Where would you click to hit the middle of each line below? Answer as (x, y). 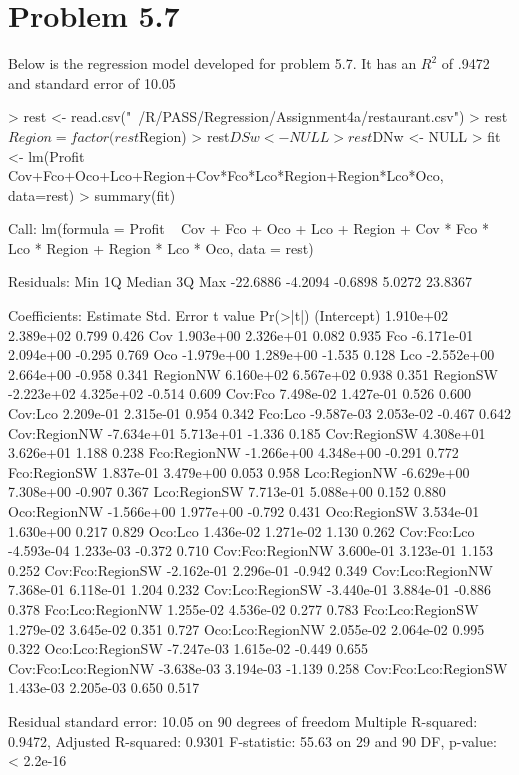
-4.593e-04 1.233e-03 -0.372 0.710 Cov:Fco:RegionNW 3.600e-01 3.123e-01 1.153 (250, 550)
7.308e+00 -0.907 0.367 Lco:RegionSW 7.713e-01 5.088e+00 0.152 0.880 (227, 491)
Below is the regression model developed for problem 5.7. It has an (212, 63)
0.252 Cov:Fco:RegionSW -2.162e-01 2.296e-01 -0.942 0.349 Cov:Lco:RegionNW (250, 569)
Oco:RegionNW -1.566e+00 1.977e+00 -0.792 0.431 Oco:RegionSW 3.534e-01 (244, 511)
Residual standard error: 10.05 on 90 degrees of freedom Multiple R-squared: (243, 720)
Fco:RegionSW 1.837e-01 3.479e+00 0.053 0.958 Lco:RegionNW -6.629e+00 (239, 471)
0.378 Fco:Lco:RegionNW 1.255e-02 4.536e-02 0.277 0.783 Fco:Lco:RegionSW (243, 608)
